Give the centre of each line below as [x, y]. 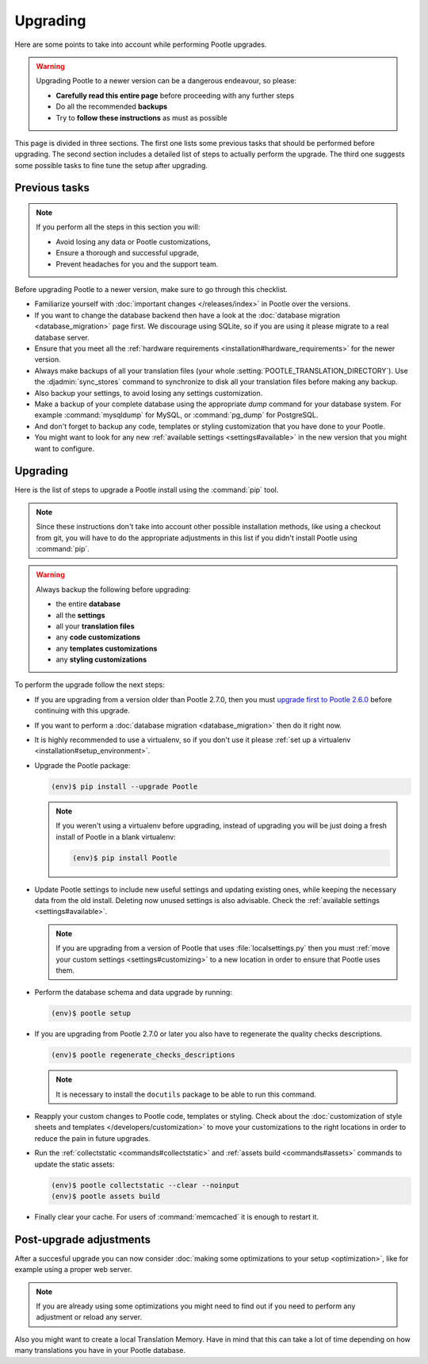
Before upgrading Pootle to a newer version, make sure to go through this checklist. [151, 290]
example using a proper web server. [73, 1270]
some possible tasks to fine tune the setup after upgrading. [111, 165]
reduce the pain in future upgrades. [92, 1138]
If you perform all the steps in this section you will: [118, 227]
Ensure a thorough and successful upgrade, [128, 253]
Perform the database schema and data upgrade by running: [134, 993]
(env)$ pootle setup [91, 1013]
